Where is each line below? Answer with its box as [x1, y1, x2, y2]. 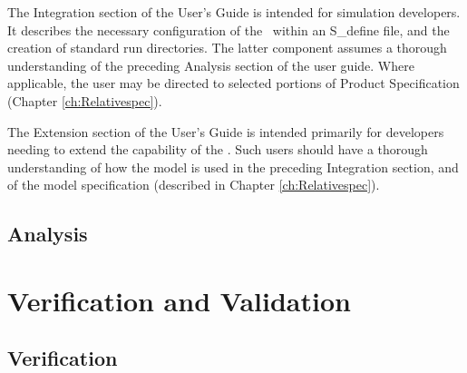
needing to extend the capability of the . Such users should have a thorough [7, 140, 428, 159]
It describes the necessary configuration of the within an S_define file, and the [7, 20, 450, 39]
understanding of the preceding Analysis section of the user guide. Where [7, 55, 414, 74]
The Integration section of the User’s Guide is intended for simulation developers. [7, 3, 461, 21]
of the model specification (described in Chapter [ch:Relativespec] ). [7, 175, 380, 194]
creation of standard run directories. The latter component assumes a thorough [7, 38, 447, 57]
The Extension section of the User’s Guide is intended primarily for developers [7, 122, 444, 141]
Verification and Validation [7, 281, 351, 319]
